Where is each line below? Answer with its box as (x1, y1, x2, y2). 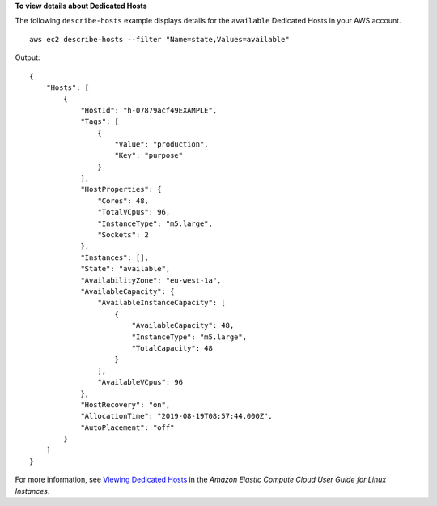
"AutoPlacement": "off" (80, 423, 175, 432)
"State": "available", (80, 264, 171, 274)
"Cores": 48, (97, 196, 150, 206)
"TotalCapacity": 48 (131, 343, 214, 352)
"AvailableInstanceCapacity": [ (97, 298, 226, 308)
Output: (15, 53, 40, 62)
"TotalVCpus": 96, (97, 207, 171, 217)
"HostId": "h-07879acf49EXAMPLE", (80, 105, 218, 115)
